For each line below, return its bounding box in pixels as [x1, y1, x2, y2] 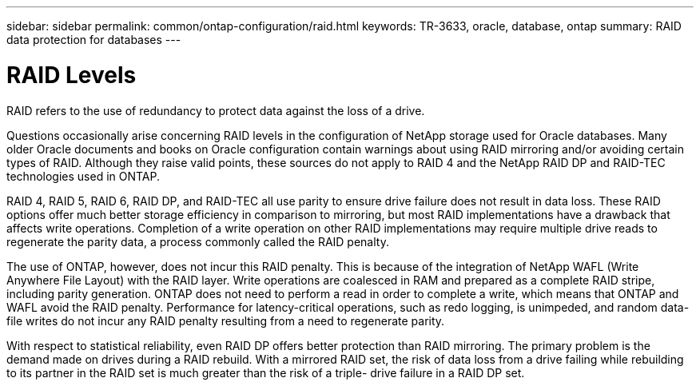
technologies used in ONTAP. [6, 169, 161, 183]
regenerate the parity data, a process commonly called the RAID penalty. [6, 234, 389, 249]
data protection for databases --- [6, 33, 181, 46]
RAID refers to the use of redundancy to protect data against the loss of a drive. [6, 103, 425, 117]
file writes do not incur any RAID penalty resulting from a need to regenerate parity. [6, 313, 445, 328]
